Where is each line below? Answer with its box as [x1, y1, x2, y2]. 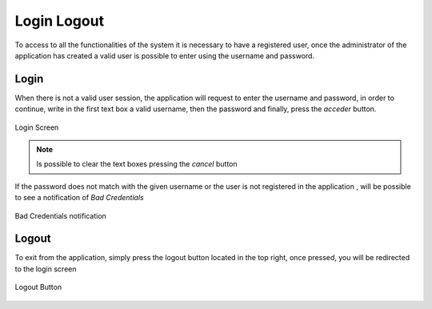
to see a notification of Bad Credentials [14, 193, 144, 203]
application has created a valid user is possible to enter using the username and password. [14, 50, 315, 60]
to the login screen [14, 264, 77, 274]
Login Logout [14, 12, 104, 30]
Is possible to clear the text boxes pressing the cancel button [36, 159, 238, 169]
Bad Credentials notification [14, 211, 107, 220]
